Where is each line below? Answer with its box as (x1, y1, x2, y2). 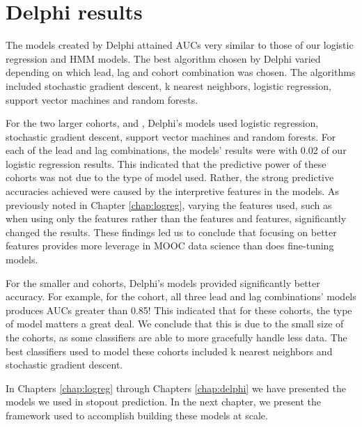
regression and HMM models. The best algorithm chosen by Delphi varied (6, 51, 321, 65)
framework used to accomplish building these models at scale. (6, 407, 268, 422)
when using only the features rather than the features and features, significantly (6, 211, 347, 226)
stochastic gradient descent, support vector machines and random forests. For (6, 129, 336, 143)
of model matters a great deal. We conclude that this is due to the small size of (6, 316, 344, 331)
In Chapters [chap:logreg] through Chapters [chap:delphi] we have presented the (6, 380, 346, 395)
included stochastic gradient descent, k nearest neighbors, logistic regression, (6, 78, 331, 93)
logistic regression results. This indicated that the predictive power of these (6, 156, 326, 171)
